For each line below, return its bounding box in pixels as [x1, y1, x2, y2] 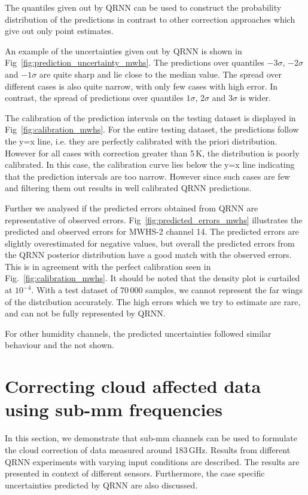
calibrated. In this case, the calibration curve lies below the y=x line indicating [5, 158, 295, 171]
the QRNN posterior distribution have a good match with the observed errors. [5, 248, 292, 261]
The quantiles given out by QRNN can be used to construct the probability [5, 1, 282, 13]
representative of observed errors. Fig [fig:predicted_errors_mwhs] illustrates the [5, 213, 303, 226]
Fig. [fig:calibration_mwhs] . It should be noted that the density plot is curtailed [5, 272, 300, 284]
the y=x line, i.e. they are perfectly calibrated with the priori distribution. [5, 134, 277, 147]
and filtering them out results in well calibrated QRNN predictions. [5, 182, 252, 194]
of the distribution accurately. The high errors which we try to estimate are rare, [5, 295, 301, 308]
